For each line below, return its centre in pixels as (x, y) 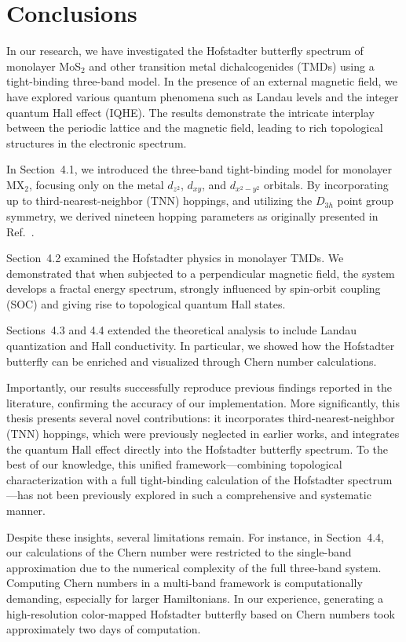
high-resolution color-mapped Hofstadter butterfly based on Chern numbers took (201, 613)
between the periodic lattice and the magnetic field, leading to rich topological (195, 128)
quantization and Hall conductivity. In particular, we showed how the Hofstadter (201, 346)
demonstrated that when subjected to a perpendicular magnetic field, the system (201, 273)
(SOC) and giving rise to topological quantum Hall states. (146, 303)
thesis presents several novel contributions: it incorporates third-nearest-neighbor (201, 418)
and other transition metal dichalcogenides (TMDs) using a (232, 66)
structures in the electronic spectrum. (97, 142)
